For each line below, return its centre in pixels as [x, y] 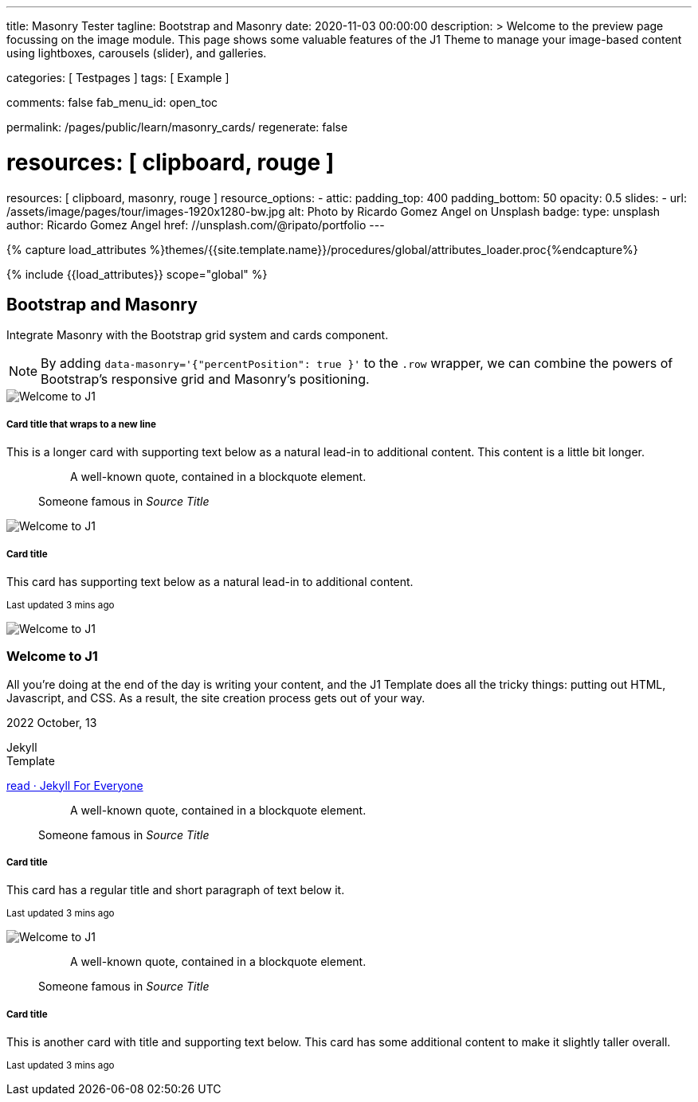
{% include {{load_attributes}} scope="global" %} [137, 274]
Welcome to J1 [52, 657]
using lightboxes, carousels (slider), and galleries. [137, 53]
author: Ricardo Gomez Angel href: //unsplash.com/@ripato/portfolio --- [196, 225]
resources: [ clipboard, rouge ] [171, 162]
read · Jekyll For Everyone [75, 785]
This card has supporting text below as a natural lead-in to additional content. [210, 581]
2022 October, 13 [52, 722]
